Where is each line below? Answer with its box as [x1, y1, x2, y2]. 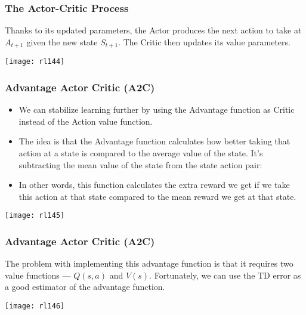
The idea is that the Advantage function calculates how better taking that [18, 135, 290, 147]
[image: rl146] [5, 301, 65, 310]
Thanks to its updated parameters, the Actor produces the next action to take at [5, 24, 302, 36]
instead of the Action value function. [18, 115, 153, 127]
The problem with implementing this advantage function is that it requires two [5, 257, 293, 270]
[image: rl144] [5, 57, 65, 66]
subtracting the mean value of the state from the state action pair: [18, 158, 262, 171]
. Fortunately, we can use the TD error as [149, 268, 301, 281]
